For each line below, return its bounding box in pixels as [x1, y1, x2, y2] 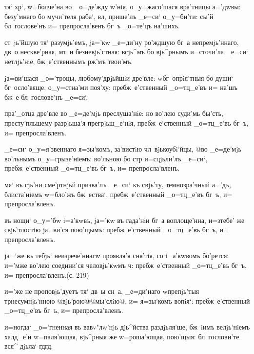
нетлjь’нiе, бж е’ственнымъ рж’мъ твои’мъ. [4, 56, 133, 66]
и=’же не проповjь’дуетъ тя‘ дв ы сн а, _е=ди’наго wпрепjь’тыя [4, 286, 199, 296]
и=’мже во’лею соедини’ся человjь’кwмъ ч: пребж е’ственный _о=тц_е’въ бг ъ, [4, 260, 247, 270]
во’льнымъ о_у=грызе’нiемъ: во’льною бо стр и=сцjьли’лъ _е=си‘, [4, 153, 208, 163]
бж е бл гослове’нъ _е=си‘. [4, 91, 88, 102]
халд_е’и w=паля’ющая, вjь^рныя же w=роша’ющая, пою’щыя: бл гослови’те [4, 331, 239, 341]
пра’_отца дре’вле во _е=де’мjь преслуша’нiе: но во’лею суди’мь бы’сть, [4, 108, 223, 118]
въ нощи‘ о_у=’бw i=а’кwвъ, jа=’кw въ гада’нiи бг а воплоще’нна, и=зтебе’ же [4, 215, 245, 225]
